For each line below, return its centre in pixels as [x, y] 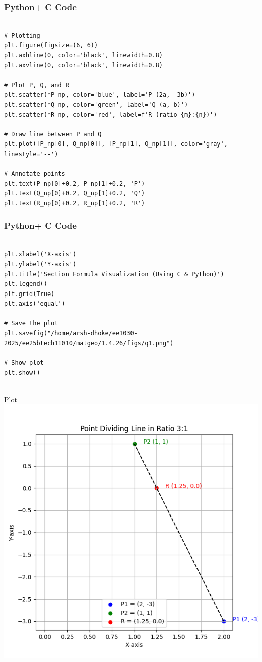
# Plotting [22, 35]
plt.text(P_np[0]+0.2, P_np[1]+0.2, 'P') [75, 183]
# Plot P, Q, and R [37, 85]
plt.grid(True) [29, 294]
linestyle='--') [31, 154]
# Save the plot [31, 323]
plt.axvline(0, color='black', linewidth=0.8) [83, 65]
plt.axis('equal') [35, 304]
